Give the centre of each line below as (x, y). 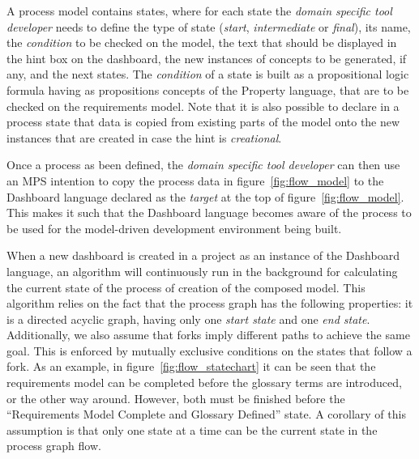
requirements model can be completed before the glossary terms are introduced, (204, 382)
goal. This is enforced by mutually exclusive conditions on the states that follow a (209, 350)
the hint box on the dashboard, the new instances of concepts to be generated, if (207, 58)
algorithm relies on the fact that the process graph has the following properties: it (210, 303)
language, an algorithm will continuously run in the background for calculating (202, 271)
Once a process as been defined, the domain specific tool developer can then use (203, 165)
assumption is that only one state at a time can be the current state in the (192, 429)
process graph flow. (54, 446)
